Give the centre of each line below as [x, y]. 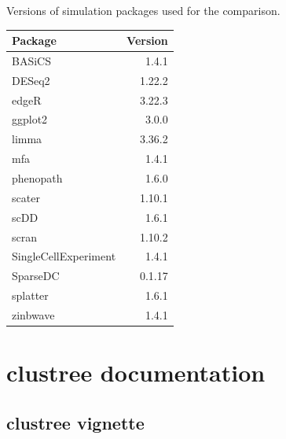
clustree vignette [75, 422]
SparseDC [36, 276]
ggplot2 [30, 119]
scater [26, 197]
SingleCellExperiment [64, 256]
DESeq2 [31, 80]
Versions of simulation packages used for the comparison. [143, 10]
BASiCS [31, 60]
